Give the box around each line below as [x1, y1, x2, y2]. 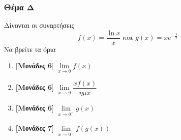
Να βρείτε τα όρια [4, 44, 56, 54]
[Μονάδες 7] [15, 122, 54, 133]
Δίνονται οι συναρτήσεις [4, 20, 74, 30]
